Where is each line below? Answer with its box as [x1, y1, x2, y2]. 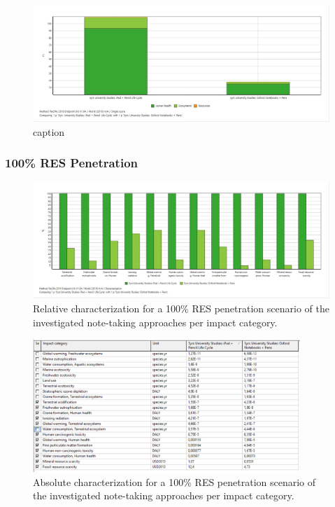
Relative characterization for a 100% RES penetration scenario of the [33, 301, 329, 316]
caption [33, 124, 65, 139]
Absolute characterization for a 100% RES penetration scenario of [33, 474, 316, 489]
